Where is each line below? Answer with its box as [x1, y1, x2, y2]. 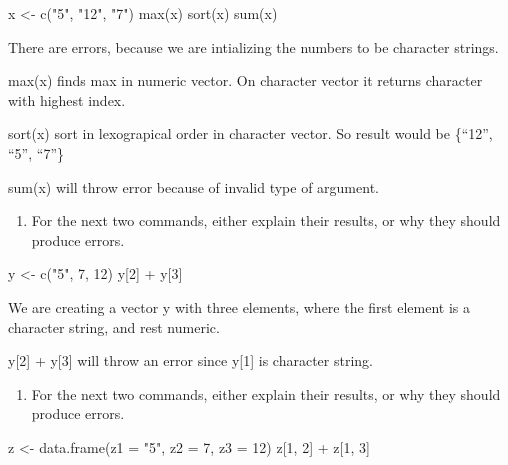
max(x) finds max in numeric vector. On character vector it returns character [8, 70, 483, 91]
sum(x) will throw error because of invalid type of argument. [8, 176, 379, 197]
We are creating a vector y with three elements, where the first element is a [8, 296, 470, 317]
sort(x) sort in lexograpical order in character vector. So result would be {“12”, [8, 123, 493, 144]
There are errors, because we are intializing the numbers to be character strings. [8, 36, 499, 57]
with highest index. [8, 89, 126, 110]
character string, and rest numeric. [8, 316, 220, 337]
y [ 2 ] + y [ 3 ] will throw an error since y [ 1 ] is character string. [8, 350, 373, 371]
